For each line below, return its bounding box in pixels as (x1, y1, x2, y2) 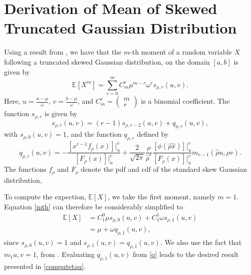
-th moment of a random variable (130, 47, 232, 57)
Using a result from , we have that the (4, 47, 122, 57)
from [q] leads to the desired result (133, 248, 239, 259)
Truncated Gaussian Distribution (4, 18, 237, 38)
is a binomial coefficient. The (141, 96, 230, 106)
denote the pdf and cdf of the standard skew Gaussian (81, 164, 247, 174)
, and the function (66, 129, 122, 139)
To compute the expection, (4, 191, 86, 202)
